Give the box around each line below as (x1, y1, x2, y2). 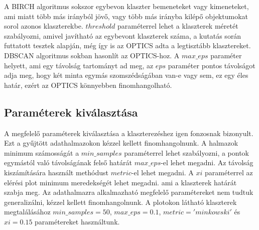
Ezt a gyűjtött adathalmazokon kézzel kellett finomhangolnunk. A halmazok (4, 138, 238, 148)
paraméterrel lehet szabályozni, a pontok (124, 147, 249, 158)
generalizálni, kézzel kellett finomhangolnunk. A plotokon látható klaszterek (4, 196, 237, 207)
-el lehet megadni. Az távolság (161, 157, 253, 168)
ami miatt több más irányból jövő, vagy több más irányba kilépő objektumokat (4, 11, 248, 21)
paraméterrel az (205, 167, 253, 177)
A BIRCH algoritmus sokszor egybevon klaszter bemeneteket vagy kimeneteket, (4, 1, 249, 11)
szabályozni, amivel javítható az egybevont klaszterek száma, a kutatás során (4, 30, 241, 41)
